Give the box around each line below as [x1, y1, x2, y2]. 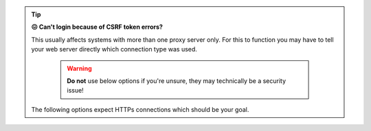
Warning [67, 64, 92, 72]
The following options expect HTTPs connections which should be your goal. [31, 105, 249, 113]
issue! [67, 86, 84, 95]
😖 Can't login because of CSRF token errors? [31, 23, 163, 31]
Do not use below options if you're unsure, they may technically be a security [67, 76, 286, 85]
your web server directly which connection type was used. [31, 45, 197, 53]
